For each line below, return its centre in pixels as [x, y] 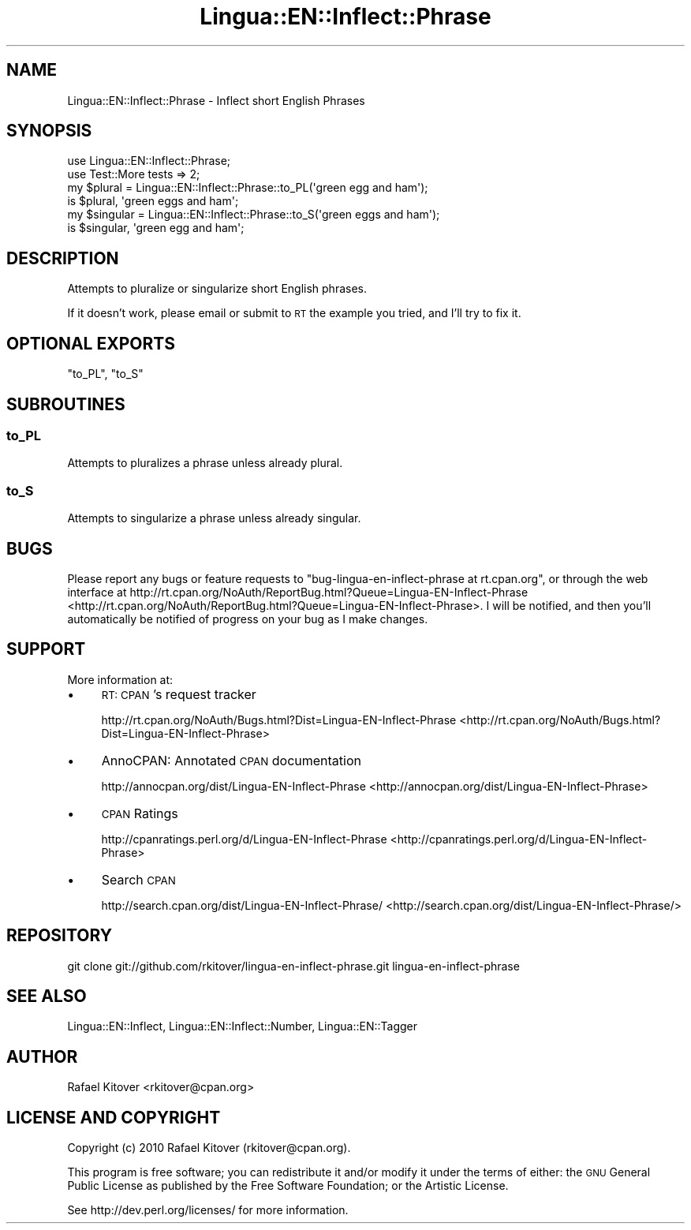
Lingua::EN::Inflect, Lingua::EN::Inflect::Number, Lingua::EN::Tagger [242, 1026]
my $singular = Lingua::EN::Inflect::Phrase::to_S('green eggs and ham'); [254, 215]
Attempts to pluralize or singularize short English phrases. [217, 289]
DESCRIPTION [63, 258]
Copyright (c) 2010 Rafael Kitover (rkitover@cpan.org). [209, 1148]
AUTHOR [42, 1056]
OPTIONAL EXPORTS [91, 343]
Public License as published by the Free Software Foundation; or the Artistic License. [288, 1186]
